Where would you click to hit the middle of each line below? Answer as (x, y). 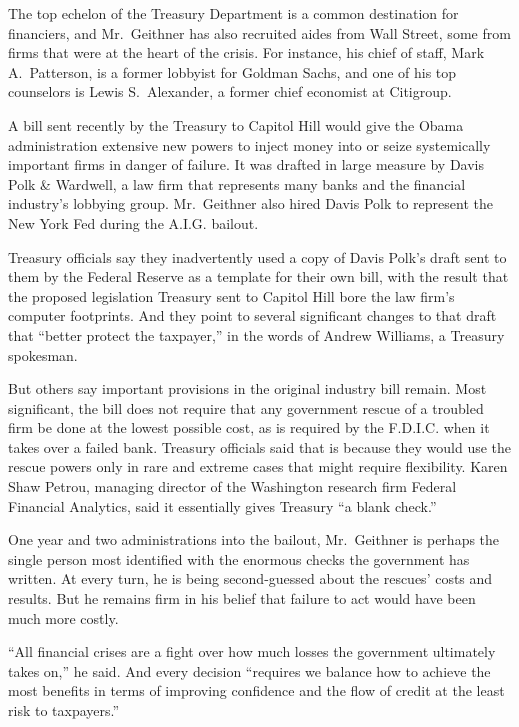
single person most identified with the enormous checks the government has (239, 558)
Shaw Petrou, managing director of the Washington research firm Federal (232, 486)
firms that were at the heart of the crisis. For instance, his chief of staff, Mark (246, 52)
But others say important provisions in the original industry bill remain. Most (247, 388)
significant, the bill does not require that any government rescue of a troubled (246, 407)
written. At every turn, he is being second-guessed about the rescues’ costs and (250, 578)
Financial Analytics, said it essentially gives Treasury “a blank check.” (222, 505)
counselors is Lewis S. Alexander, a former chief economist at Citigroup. (230, 91)
